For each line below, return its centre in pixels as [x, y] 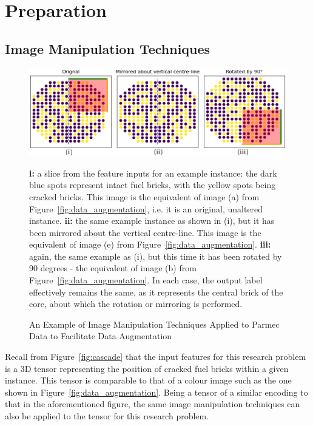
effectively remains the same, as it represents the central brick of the [156, 292]
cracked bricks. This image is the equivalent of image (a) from [144, 196]
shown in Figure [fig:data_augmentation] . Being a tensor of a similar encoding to [156, 392]
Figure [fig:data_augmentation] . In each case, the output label [146, 280]
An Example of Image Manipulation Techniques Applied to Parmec [154, 324]
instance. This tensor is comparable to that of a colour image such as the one [148, 380]
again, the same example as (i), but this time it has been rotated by [156, 256]
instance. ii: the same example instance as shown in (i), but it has [152, 221]
